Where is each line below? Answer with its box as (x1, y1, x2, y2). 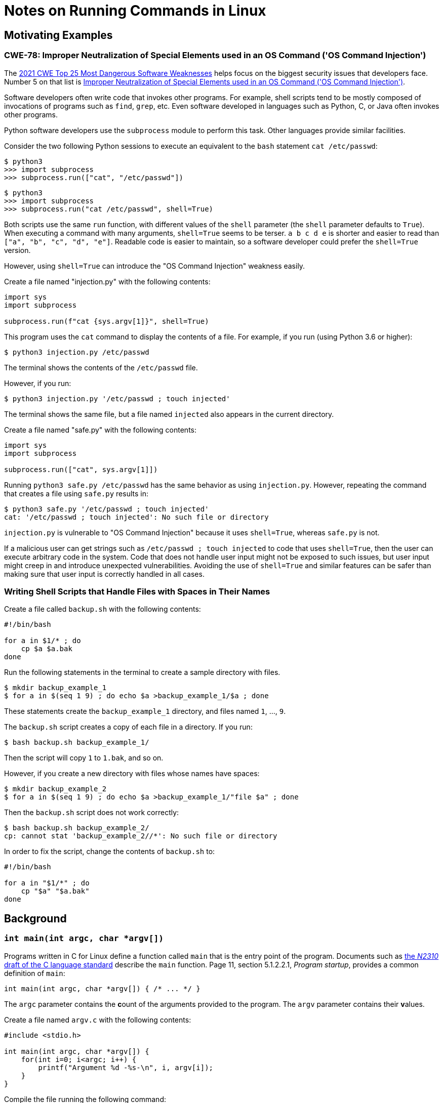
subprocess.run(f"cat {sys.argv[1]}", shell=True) (4, 317, 209, 325)
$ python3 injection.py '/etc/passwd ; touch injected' (4, 394, 230, 403)
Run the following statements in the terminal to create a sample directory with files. (4, 668, 280, 677)
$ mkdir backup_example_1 (4, 684, 107, 692)
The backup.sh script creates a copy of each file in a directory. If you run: (4, 723, 253, 732)
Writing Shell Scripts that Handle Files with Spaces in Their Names (4, 586, 270, 597)
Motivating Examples (4, 28, 113, 41)
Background (4, 912, 67, 925)
